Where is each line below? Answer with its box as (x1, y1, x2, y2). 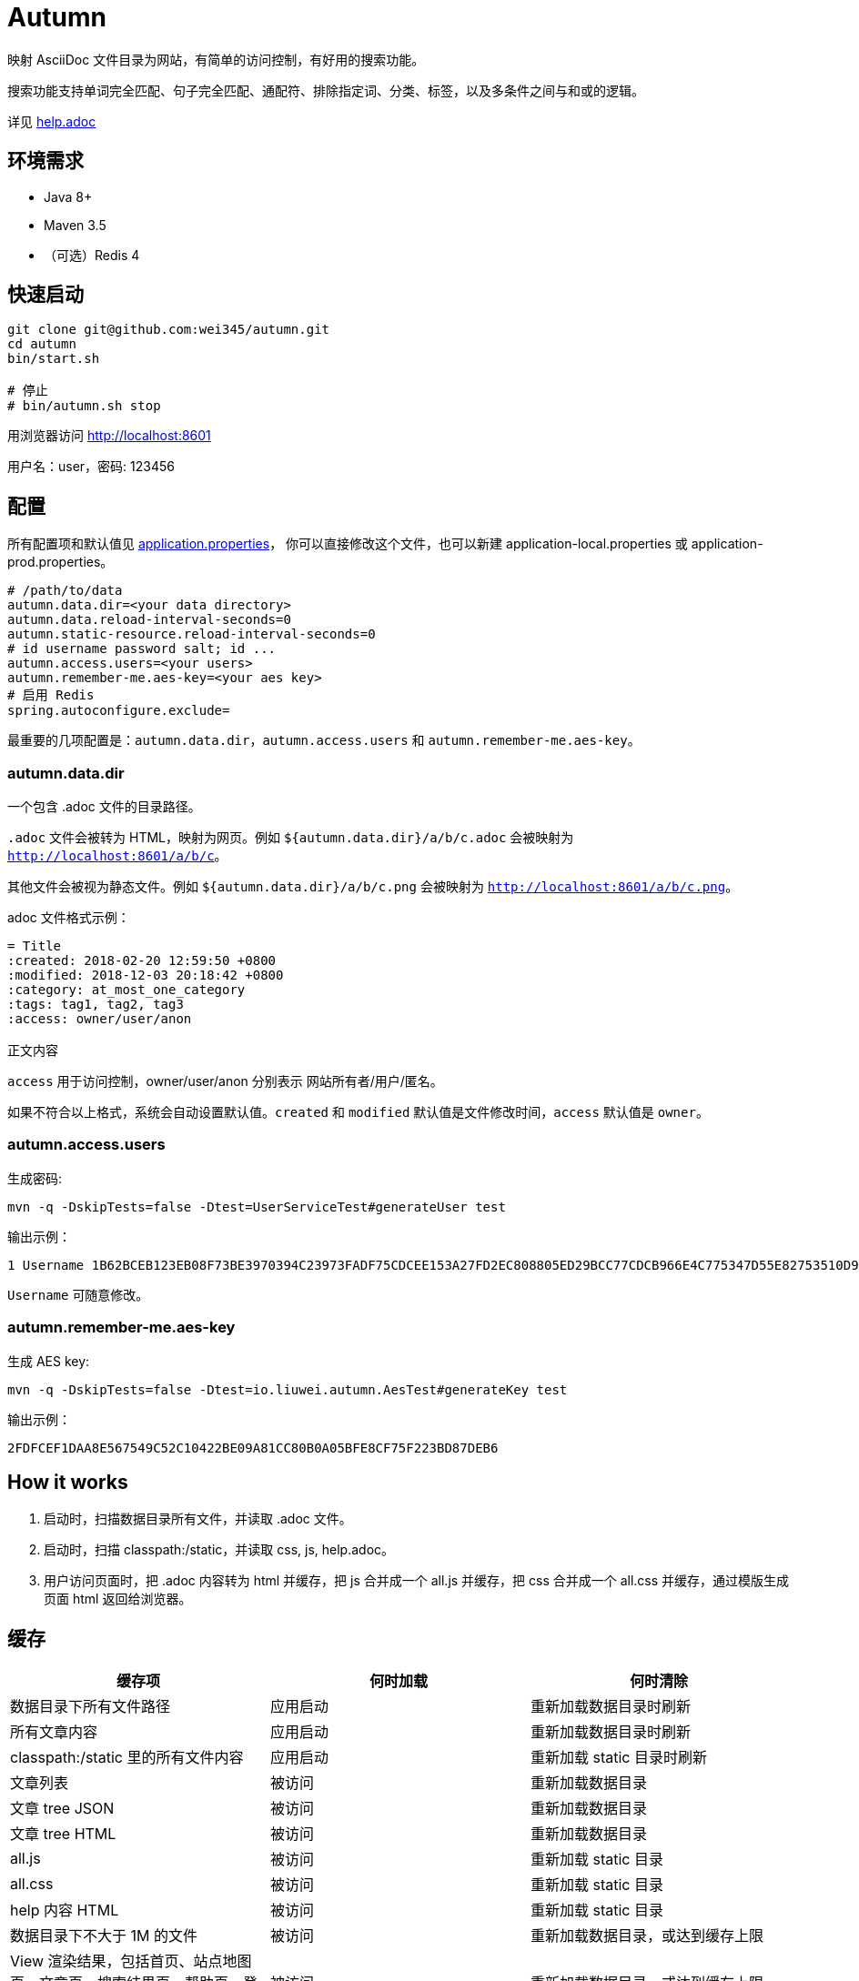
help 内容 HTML (10, 1901, 119, 1920)
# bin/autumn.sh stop (7, 398, 161, 414)
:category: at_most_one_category (7, 982, 246, 998)
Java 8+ (44, 188, 93, 205)
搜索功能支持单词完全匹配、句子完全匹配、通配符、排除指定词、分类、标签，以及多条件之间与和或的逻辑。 (7, 82, 644, 98)
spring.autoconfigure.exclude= (7, 703, 230, 719)
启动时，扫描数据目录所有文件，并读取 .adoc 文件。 (44, 1511, 352, 1527)
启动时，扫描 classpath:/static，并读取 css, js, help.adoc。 (44, 1542, 395, 1558)
